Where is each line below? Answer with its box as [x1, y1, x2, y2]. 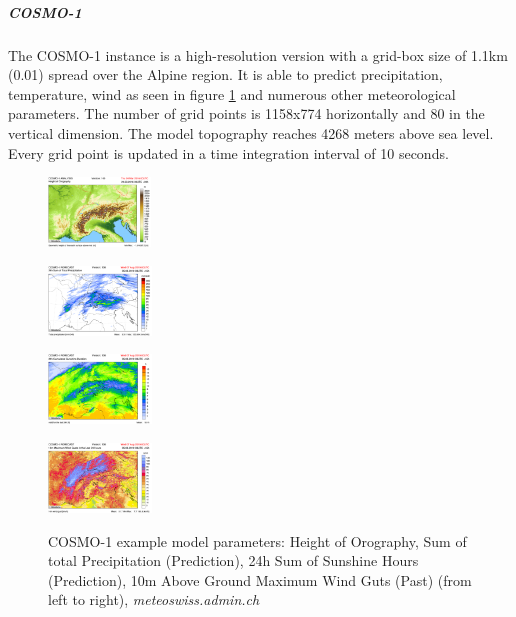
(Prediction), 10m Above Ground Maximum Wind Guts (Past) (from [48, 569, 472, 590]
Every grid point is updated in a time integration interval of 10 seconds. [8, 142, 449, 163]
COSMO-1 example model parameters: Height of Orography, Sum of [48, 530, 467, 551]
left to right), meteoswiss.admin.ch [48, 589, 260, 610]
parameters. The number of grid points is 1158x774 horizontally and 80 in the [8, 103, 485, 124]
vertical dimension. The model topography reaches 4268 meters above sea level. [8, 122, 494, 143]
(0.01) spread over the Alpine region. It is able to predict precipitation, [8, 64, 443, 85]
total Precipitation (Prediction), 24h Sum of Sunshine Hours [48, 550, 419, 571]
